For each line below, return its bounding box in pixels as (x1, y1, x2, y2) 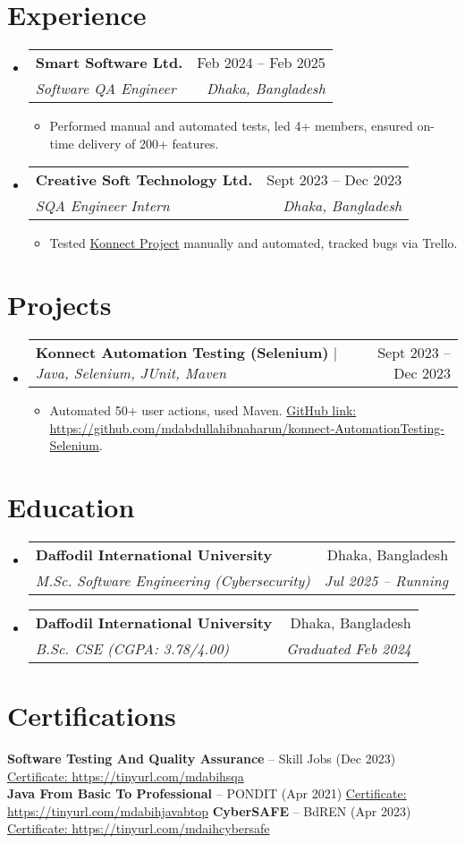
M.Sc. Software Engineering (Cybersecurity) (35, 569, 310, 591)
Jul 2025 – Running (324, 569, 449, 591)
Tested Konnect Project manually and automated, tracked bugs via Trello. (49, 234, 458, 252)
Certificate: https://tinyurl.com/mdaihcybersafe (7, 819, 270, 838)
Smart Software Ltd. (35, 52, 183, 73)
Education (7, 489, 135, 524)
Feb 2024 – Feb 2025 (197, 52, 325, 73)
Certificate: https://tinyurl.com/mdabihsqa (7, 766, 244, 785)
